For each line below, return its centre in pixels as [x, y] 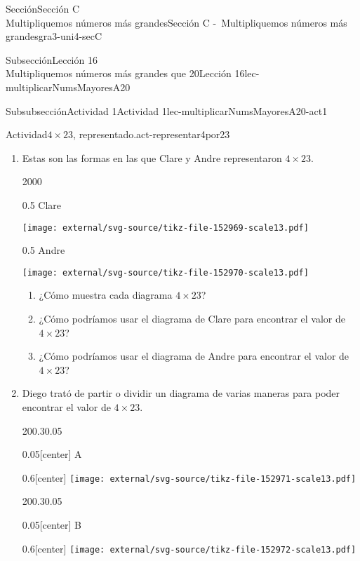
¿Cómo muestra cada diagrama [106, 295]
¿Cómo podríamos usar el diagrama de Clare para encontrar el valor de [192, 319]
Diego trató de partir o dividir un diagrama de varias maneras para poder [181, 393]
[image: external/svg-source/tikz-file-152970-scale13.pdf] [165, 272]
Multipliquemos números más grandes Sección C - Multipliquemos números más [176, 22]
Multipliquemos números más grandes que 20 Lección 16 [125, 73]
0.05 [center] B [52, 525]
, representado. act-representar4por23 [152, 134]
